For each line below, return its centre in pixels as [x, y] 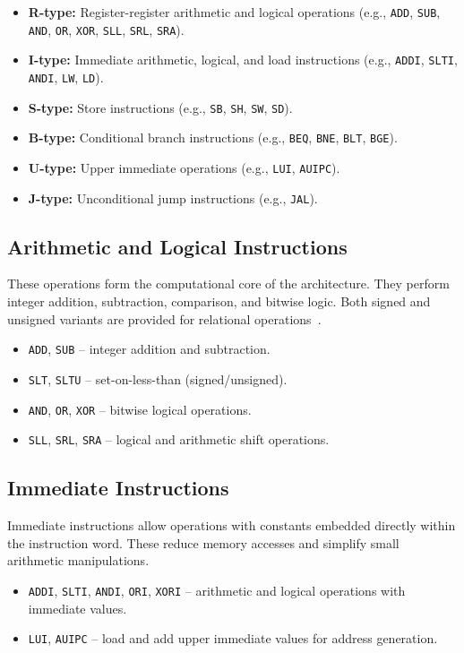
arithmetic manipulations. [78, 560]
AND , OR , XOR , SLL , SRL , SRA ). [106, 29]
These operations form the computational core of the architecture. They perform [228, 284]
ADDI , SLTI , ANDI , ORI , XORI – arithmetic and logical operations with [217, 590]
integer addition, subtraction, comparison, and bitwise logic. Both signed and [219, 301]
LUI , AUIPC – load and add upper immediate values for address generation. [233, 638]
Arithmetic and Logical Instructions [177, 246]
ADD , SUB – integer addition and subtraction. [149, 349]
